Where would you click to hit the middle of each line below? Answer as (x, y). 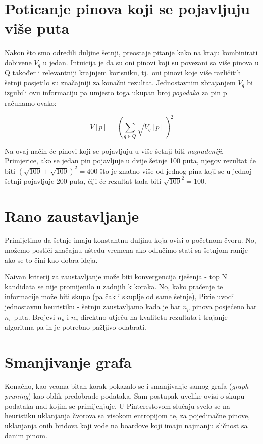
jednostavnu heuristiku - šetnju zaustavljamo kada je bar (93, 306)
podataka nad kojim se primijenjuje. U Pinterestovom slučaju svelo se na (117, 405)
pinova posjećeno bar (224, 306)
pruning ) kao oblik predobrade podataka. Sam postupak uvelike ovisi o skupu (125, 396)
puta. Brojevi (34, 316)
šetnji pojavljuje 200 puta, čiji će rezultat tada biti (83, 181)
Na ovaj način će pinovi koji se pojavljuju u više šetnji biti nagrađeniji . (114, 150)
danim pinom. (26, 435)
